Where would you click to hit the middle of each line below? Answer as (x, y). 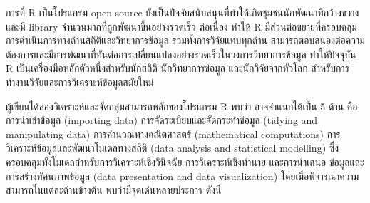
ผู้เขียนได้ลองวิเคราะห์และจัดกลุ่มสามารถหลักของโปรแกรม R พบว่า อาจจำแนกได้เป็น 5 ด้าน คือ (182, 106)
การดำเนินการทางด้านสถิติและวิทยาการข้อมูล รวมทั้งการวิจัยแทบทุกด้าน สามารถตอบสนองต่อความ (185, 40)
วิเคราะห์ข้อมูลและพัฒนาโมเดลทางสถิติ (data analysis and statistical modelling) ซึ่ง (173, 148)
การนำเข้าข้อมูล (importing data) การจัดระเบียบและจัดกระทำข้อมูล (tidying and (162, 120)
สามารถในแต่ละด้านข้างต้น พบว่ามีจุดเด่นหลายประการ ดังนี (114, 190)
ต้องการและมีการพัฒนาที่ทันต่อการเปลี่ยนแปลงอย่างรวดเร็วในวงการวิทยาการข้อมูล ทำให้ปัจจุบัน (181, 54)
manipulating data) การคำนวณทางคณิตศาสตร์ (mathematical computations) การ (173, 134)
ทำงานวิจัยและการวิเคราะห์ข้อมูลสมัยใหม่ (80, 82)
